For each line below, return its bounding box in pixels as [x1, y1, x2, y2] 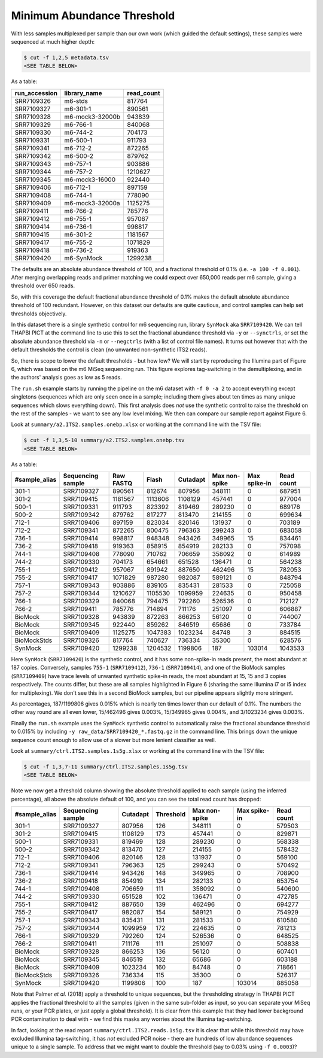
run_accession [14, 89, 58, 97]
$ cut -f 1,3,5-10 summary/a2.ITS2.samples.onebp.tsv [23, 437, 185, 444]
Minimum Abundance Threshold [11, 9, 175, 22]
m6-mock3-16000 [63, 175, 116, 184]
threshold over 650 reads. [11, 282, 75, 290]
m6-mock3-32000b [63, 113, 121, 121]
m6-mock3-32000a [63, 199, 120, 207]
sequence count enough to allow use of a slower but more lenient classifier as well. [11, 736, 217, 743]
